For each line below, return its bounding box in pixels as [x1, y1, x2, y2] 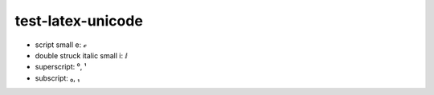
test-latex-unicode [14, 12, 144, 30]
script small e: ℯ [35, 40, 88, 49]
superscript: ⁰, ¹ [35, 62, 87, 72]
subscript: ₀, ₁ [35, 73, 80, 83]
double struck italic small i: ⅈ [35, 50, 128, 60]
